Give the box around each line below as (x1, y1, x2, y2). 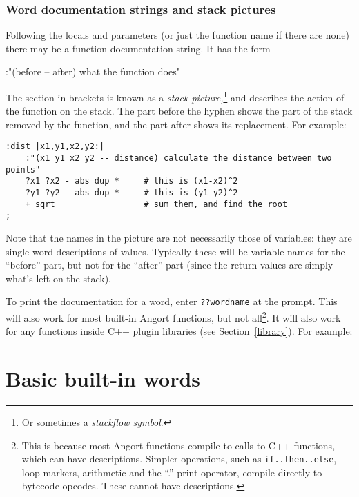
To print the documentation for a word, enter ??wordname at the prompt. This (6, 294, 338, 309)
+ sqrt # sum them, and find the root (25, 199, 288, 209)
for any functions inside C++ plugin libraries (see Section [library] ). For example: (6, 324, 353, 338)
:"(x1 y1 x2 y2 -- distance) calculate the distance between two (25, 153, 332, 164)
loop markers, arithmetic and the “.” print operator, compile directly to (21, 465, 322, 479)
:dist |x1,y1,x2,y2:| (6, 142, 105, 152)
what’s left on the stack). (6, 271, 111, 285)
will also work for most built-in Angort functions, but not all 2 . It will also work (6, 309, 341, 324)
